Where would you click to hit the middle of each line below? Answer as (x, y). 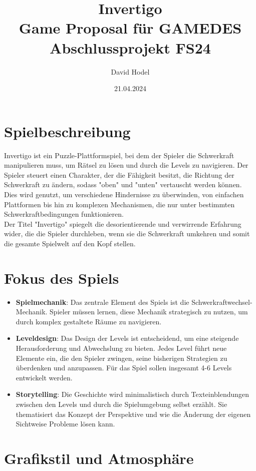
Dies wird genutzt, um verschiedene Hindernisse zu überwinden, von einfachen (124, 194)
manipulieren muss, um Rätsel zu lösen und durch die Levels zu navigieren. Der (126, 165)
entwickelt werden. (44, 377)
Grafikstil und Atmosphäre (99, 458)
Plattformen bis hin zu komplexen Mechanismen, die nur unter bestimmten (119, 204)
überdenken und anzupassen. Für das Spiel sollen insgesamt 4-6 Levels (124, 368)
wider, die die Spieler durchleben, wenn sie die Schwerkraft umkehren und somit (127, 233)
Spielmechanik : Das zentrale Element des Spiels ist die (102, 302)
